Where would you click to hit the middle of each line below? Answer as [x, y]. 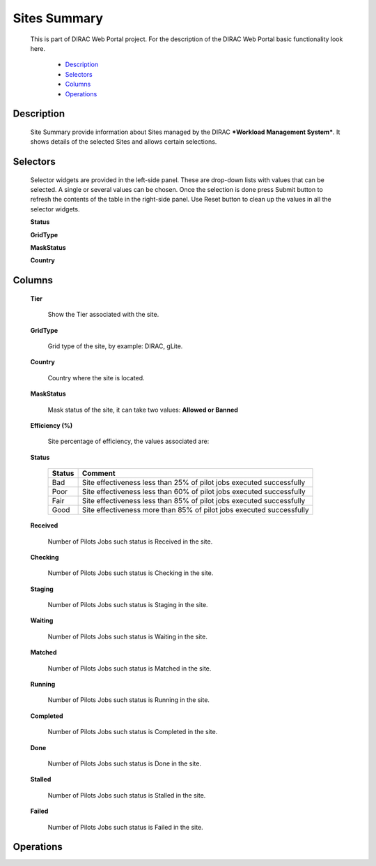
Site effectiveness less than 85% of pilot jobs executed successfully [194, 501]
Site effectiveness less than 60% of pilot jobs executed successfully [194, 492]
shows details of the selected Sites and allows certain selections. [124, 142]
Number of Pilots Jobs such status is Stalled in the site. [127, 795]
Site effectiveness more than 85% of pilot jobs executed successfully [195, 510]
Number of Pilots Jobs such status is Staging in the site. [128, 605]
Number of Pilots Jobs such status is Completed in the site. [133, 732]
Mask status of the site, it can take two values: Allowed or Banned [143, 410]
